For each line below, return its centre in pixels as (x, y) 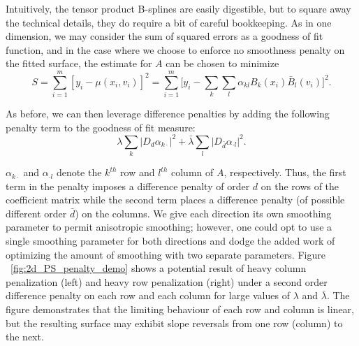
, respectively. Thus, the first (285, 172)
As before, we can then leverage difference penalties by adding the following (168, 114)
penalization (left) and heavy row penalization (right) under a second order (167, 281)
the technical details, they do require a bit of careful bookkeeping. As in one (169, 22)
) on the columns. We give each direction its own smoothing (203, 213)
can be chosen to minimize (222, 63)
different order (36, 213)
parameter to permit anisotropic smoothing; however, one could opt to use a (169, 227)
